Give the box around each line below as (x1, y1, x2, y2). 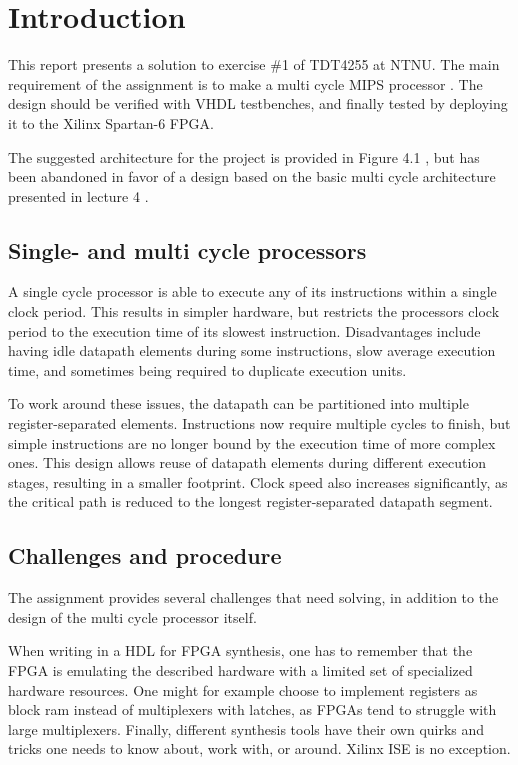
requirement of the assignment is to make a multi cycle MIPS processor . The (8, 73, 483, 94)
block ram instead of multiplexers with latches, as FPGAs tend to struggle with (8, 699, 497, 720)
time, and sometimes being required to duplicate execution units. (8, 359, 407, 380)
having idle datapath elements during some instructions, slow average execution (8, 340, 496, 361)
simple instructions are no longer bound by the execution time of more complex (8, 432, 496, 453)
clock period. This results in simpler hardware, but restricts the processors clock (8, 301, 500, 322)
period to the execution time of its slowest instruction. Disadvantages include (8, 320, 481, 341)
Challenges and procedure (8, 540, 282, 571)
